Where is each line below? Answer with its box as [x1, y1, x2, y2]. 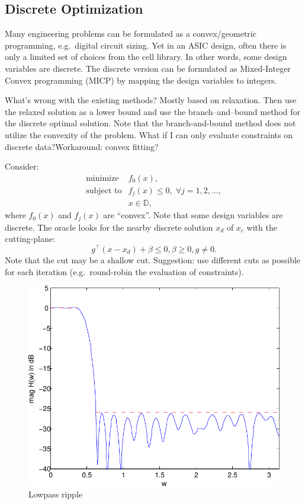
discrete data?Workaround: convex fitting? [5, 140, 159, 152]
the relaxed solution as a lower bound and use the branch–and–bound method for [5, 105, 300, 117]
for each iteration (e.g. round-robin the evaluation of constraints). [5, 265, 244, 277]
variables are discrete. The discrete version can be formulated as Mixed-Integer [5, 62, 291, 74]
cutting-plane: [5, 232, 55, 245]
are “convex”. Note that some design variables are [103, 209, 283, 221]
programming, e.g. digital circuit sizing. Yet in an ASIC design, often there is [5, 39, 287, 51]
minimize [86, 174, 119, 183]
